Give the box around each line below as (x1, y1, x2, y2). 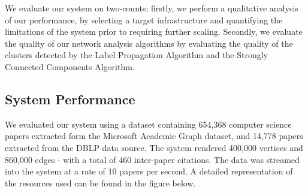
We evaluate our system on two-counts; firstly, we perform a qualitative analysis (5, 2, 298, 14)
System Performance (5, 89, 135, 108)
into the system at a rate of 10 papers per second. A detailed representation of (5, 165, 293, 177)
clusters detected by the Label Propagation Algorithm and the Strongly (5, 49, 268, 61)
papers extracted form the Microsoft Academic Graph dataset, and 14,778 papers (5, 129, 303, 142)
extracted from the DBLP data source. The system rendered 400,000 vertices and (5, 141, 303, 153)
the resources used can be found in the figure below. (5, 176, 196, 189)
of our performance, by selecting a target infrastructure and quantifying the (5, 13, 283, 26)
